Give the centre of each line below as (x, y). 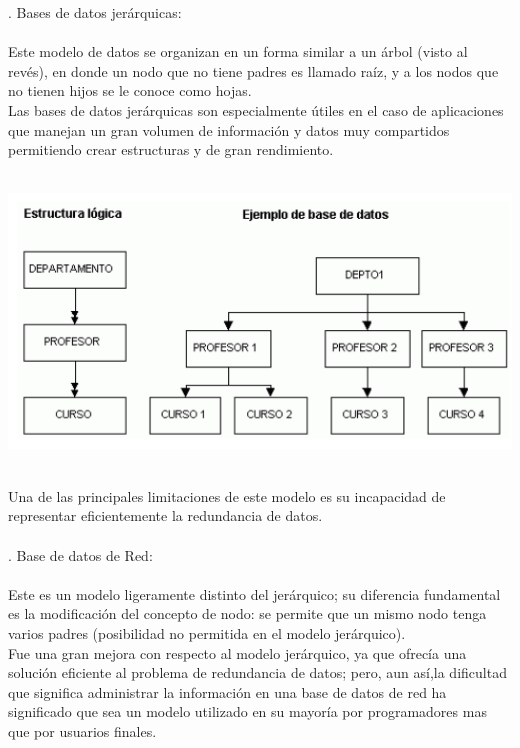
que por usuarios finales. (82, 731)
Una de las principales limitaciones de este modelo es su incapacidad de (227, 495)
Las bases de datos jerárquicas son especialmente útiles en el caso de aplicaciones (256, 109)
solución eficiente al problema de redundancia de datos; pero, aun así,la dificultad (257, 672)
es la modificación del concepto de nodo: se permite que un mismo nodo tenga (247, 613)
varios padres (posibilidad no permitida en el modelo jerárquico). (207, 633)
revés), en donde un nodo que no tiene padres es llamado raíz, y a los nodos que (253, 70)
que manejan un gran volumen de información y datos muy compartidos (229, 129)
